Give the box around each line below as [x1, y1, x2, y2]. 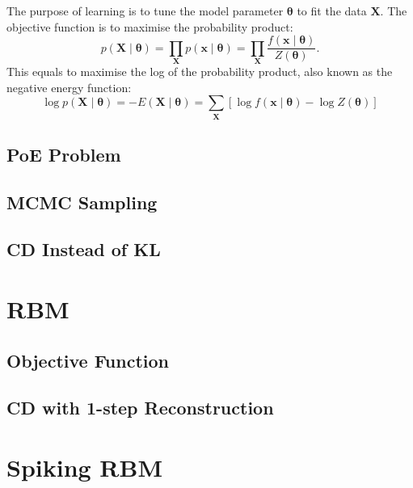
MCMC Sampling [6, 189, 158, 214]
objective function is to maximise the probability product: [6, 18, 293, 35]
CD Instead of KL [6, 237, 161, 262]
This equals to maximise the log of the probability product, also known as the [6, 62, 393, 79]
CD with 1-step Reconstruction [6, 395, 274, 420]
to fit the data [297, 2, 367, 19]
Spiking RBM [6, 450, 163, 483]
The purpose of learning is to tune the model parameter [6, 2, 284, 19]
